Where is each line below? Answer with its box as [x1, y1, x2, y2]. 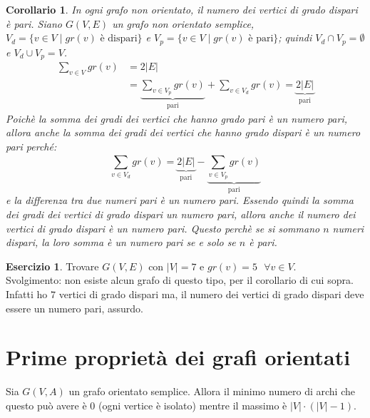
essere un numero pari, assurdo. [6, 300, 143, 315]
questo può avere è [6, 397, 87, 412]
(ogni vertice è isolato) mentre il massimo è [98, 397, 287, 412]
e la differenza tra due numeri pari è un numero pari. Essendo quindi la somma [6, 193, 354, 208]
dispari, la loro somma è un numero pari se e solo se [6, 235, 236, 250]
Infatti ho [6, 286, 48, 301]
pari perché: [6, 138, 57, 153]
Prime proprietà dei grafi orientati [6, 342, 351, 372]
